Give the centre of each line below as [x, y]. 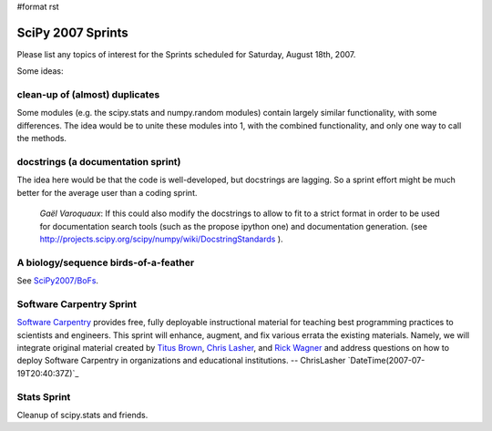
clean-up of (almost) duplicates [88, 95]
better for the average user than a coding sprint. [107, 192]
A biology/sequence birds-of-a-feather [106, 262]
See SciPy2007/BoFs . [58, 281]
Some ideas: [40, 71]
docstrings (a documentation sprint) [99, 161]
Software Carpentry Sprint [77, 303]
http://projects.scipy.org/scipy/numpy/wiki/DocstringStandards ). [161, 239]
